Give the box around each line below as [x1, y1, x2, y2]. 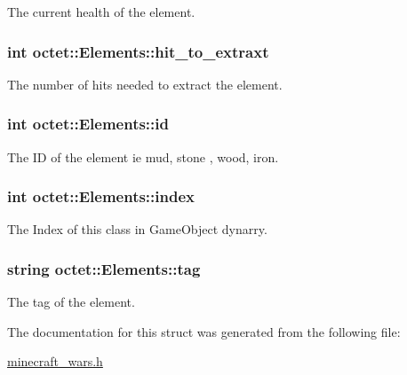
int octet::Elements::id [7, 113, 169, 135]
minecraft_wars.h [7, 352, 103, 371]
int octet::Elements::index [7, 185, 195, 207]
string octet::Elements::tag [7, 257, 201, 279]
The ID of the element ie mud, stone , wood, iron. [7, 147, 279, 166]
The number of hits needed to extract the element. [7, 74, 283, 93]
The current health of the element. [7, 3, 196, 20]
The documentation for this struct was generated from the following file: [7, 322, 401, 340]
